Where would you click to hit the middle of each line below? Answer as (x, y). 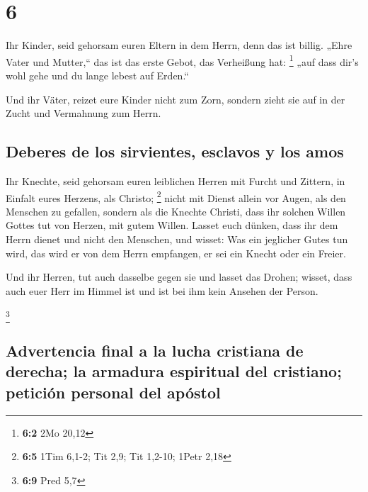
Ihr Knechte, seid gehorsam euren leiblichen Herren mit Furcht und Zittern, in (176, 180)
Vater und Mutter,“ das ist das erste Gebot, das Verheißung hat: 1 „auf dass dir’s (182, 60)
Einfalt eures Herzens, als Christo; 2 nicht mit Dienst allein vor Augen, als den (176, 196)
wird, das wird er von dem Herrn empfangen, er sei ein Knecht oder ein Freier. (176, 253)
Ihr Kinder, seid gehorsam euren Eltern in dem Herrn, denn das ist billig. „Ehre (179, 45)
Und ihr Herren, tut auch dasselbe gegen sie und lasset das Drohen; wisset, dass (179, 277)
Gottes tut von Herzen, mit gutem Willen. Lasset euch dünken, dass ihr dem (172, 225)
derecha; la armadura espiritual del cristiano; (174, 371)
